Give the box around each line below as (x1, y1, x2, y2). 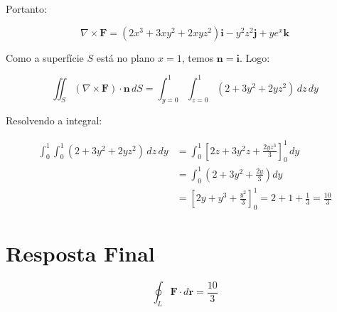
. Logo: (239, 50, 270, 65)
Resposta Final (6, 239, 155, 268)
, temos (181, 50, 214, 65)
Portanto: (6, 1, 47, 16)
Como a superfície (6, 50, 84, 65)
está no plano (96, 50, 155, 65)
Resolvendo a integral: (6, 113, 102, 128)
